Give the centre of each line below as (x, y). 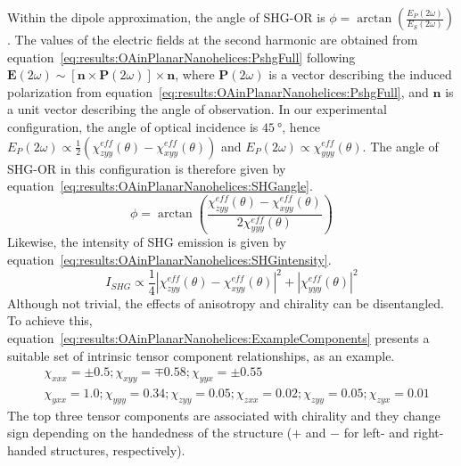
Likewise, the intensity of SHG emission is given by (147, 242)
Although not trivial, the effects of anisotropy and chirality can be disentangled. (226, 302)
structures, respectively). (118, 450)
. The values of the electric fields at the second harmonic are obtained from (213, 39)
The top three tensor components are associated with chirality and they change (224, 415)
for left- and (376, 433)
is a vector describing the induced (360, 74)
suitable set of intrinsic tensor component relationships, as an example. (201, 355)
